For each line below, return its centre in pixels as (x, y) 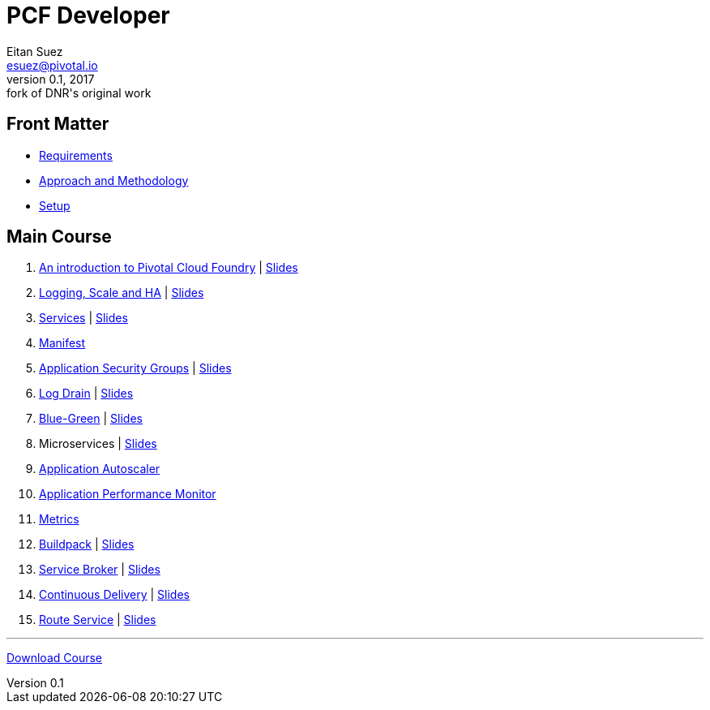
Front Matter (58, 124)
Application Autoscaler (100, 469)
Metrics (59, 519)
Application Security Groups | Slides (135, 368)
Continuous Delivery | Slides (114, 595)
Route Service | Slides (98, 620)
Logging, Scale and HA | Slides (122, 293)
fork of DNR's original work (79, 93)
